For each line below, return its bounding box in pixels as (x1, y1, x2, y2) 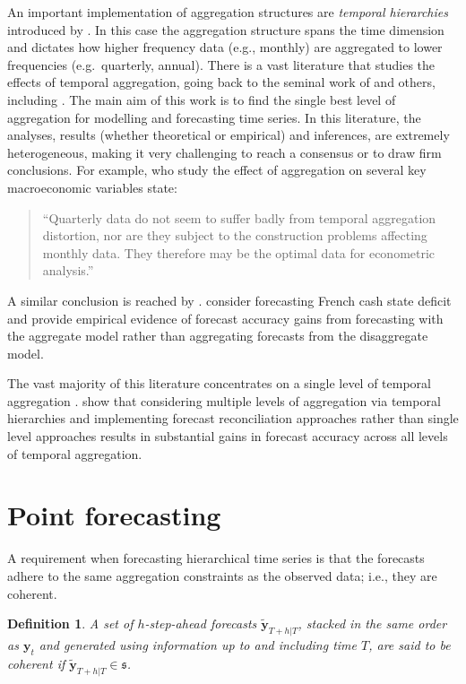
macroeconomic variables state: (7, 177, 177, 196)
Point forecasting (7, 497, 221, 533)
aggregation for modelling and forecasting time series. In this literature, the (7, 108, 421, 126)
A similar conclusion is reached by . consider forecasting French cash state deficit (7, 290, 452, 309)
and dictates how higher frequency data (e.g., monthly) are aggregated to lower (7, 38, 443, 56)
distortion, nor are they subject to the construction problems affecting (42, 226, 427, 245)
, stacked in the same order (298, 614, 447, 633)
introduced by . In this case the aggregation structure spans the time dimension (7, 20, 444, 39)
